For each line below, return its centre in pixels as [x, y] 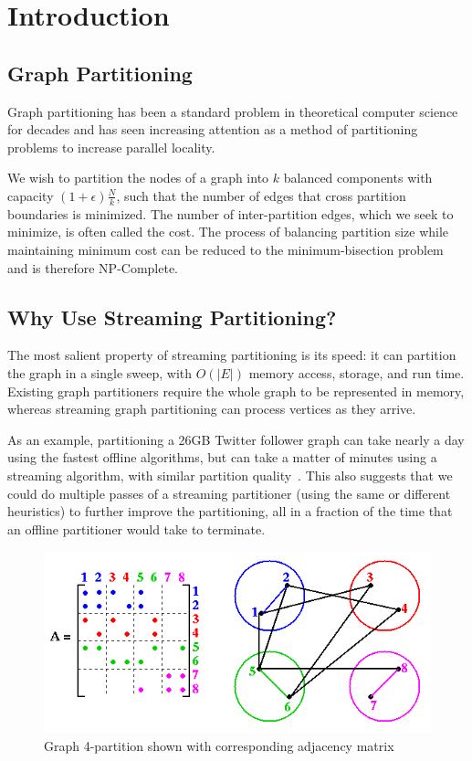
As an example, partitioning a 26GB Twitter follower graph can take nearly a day [236, 439]
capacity [31, 195]
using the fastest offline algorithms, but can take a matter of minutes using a [222, 457]
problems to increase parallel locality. [111, 147]
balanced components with [358, 178]
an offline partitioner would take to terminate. [136, 528]
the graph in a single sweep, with [100, 372]
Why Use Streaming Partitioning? [172, 317]
